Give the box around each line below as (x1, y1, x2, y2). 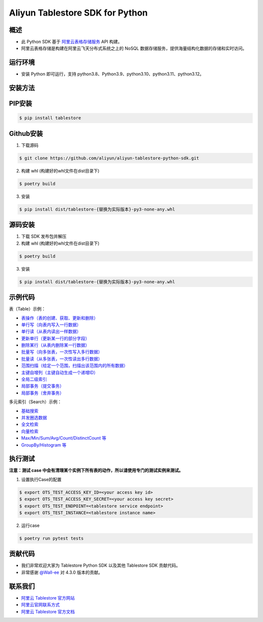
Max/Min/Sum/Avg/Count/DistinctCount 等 (21, 435, 107, 441)
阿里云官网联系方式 (21, 602, 60, 608)
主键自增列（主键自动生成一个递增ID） (21, 369, 98, 375)
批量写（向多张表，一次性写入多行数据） (21, 349, 102, 355)
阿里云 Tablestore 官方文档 (21, 608, 75, 614)
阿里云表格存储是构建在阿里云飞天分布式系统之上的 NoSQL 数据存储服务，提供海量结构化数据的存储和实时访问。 (21, 45, 247, 51)
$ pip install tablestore (19, 115, 81, 121)
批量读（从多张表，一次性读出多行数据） (21, 356, 102, 362)
